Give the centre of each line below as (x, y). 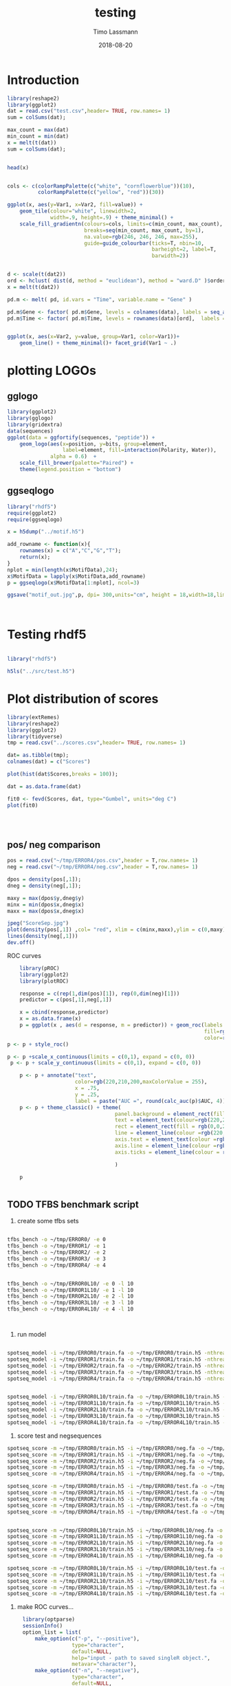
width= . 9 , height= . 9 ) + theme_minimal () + (112, 218)
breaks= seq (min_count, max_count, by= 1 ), (144, 230)
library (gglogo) (30, 418)
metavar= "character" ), (104, 1664)
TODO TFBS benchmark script (73, 1204)
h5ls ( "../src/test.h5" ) (41, 672)
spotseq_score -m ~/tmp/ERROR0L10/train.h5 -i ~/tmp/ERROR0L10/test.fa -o (117, 1568)
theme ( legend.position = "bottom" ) (70, 470)
